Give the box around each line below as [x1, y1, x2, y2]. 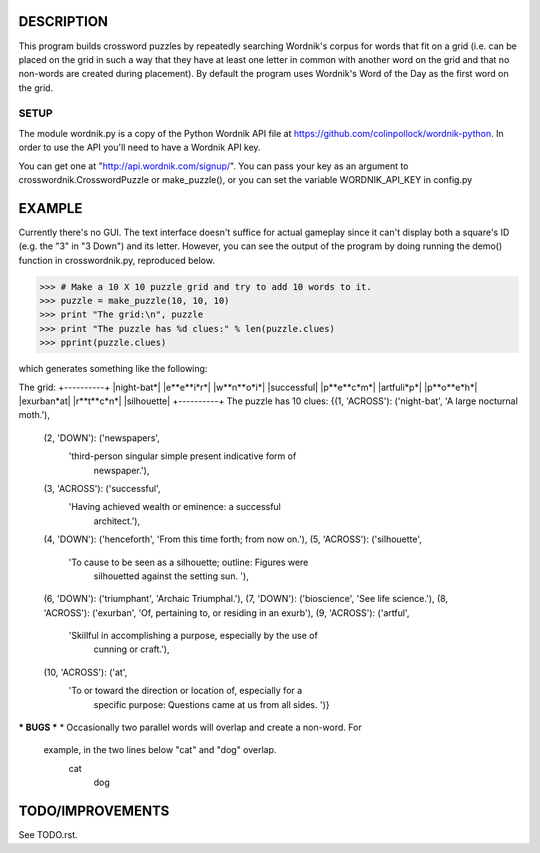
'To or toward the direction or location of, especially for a [68, 685, 303, 697]
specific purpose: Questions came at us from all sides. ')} [93, 698, 330, 710]
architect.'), [93, 515, 140, 527]
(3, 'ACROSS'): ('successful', [43, 482, 161, 494]
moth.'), [18, 409, 50, 421]
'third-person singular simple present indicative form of [68, 450, 297, 462]
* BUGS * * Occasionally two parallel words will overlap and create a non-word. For [18, 721, 362, 734]
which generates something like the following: [18, 363, 208, 375]
